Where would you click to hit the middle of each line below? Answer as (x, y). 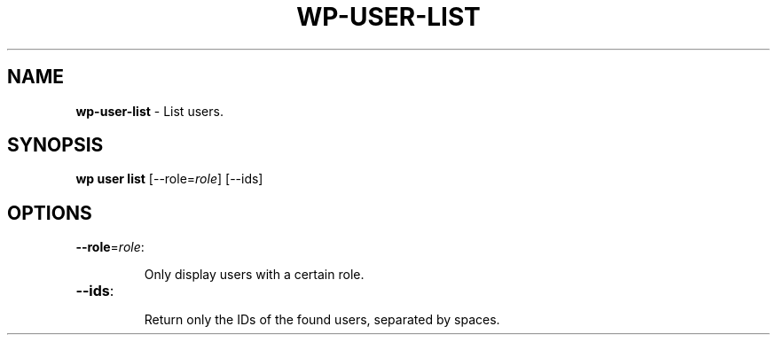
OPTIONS (50, 213)
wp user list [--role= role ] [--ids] (169, 179)
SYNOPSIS (55, 145)
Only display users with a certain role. (254, 275)
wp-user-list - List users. (149, 111)
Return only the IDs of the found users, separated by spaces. (322, 320)
